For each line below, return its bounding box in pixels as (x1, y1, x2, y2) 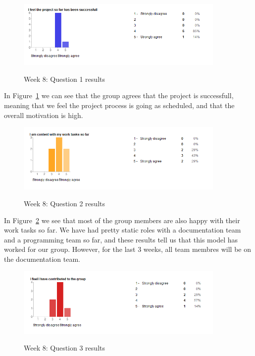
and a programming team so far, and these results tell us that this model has (4, 234, 238, 244)
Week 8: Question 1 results (24, 73, 105, 84)
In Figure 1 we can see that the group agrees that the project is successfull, (4, 90, 234, 101)
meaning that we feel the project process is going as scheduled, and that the (4, 100, 235, 111)
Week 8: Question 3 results (24, 343, 105, 353)
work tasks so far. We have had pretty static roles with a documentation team (4, 225, 241, 235)
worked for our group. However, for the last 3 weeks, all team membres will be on (4, 244, 251, 254)
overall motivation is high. (4, 110, 83, 120)
